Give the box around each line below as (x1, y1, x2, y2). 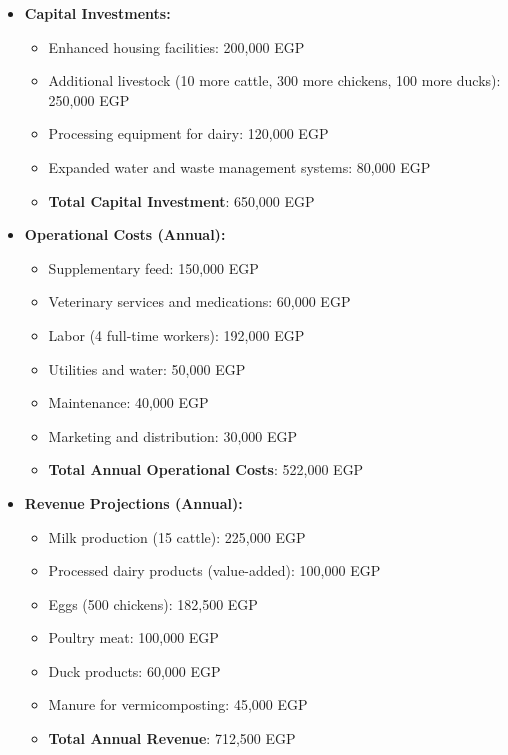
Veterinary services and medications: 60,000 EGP (48, 291, 351, 312)
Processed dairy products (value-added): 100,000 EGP (48, 560, 381, 581)
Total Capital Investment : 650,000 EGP (48, 190, 315, 211)
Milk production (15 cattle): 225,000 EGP (48, 526, 306, 547)
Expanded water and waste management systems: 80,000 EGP (48, 156, 431, 177)
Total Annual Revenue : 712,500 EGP (48, 728, 296, 749)
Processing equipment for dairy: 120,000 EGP (48, 123, 329, 144)
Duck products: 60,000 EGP (48, 660, 221, 681)
